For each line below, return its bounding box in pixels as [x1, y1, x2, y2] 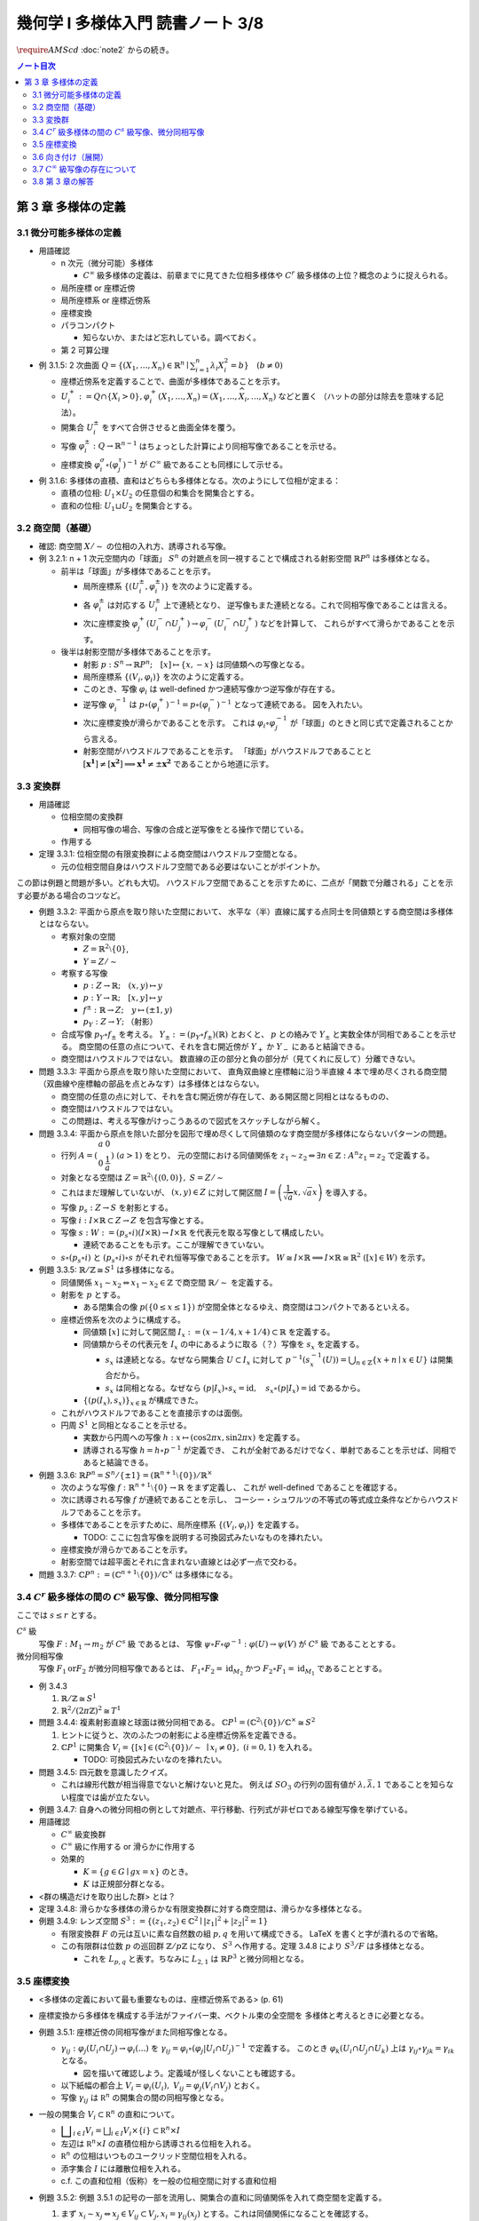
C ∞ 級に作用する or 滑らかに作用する [60, 1840, 196, 1852]
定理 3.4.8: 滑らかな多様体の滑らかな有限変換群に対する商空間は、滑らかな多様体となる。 [38, 1904, 367, 1915]
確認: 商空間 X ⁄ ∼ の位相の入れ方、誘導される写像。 [38, 540, 231, 551]
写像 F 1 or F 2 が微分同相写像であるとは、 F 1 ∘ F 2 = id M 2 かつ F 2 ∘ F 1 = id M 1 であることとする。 [38, 1663, 388, 1677]
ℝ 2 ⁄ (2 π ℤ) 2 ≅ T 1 [60, 1704, 122, 1716]
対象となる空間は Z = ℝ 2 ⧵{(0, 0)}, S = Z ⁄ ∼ [60, 1171, 224, 1183]
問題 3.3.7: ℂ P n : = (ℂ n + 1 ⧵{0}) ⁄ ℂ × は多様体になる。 [38, 1568, 239, 1580]
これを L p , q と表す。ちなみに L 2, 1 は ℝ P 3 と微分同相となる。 [82, 1952, 310, 1966]
